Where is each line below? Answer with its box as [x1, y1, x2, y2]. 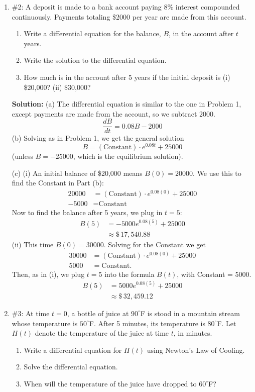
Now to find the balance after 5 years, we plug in [12, 207, 163, 217]
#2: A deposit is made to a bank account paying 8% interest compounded [12, 2, 240, 12]
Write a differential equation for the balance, [24, 28, 161, 39]
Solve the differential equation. [24, 361, 118, 372]
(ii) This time [12, 239, 54, 250]
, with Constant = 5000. [177, 268, 251, 279]
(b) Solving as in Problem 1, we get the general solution [12, 133, 184, 143]
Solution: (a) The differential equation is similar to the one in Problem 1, [12, 99, 241, 109]
